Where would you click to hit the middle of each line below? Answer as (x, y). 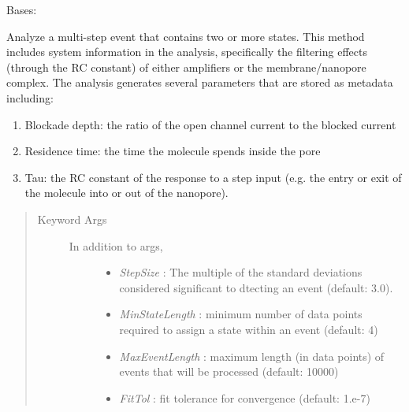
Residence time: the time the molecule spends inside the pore (173, 151)
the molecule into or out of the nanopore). (126, 193)
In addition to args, (116, 245)
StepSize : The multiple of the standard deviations (241, 272)
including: (30, 97)
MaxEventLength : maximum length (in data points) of (252, 356)
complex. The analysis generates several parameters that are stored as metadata (200, 82)
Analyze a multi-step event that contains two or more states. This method (186, 36)
